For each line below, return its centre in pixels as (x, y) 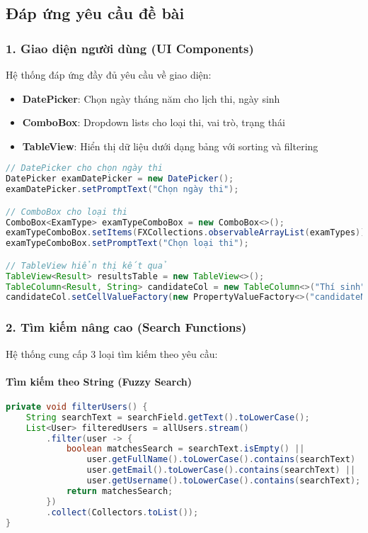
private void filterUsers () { (77, 406)
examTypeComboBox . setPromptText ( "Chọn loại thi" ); (127, 243)
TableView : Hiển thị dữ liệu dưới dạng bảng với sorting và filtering (170, 146)
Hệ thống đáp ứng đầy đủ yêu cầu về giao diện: (109, 74)
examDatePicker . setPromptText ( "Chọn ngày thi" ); (122, 190)
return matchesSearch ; (120, 491)
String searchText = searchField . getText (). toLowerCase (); (168, 417)
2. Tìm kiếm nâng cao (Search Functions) (126, 327)
